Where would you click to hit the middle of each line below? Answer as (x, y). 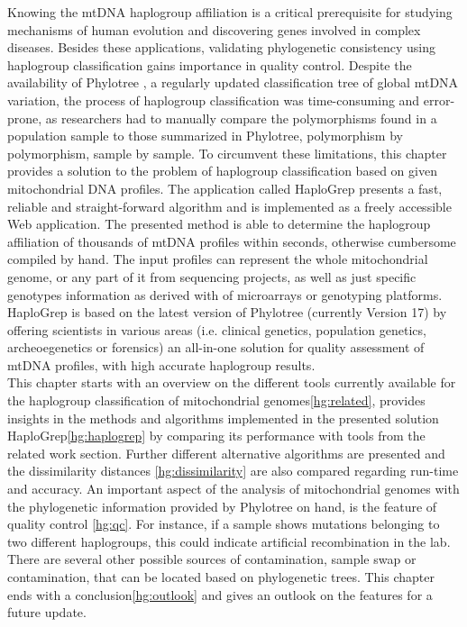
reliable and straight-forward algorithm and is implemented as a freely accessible (229, 206)
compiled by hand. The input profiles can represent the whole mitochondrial (218, 259)
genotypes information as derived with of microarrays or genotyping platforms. (225, 294)
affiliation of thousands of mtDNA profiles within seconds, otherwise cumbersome (232, 241)
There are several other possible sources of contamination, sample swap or (212, 559)
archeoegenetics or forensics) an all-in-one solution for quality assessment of (216, 347)
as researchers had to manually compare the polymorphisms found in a (241, 118)
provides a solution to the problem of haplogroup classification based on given (222, 171)
